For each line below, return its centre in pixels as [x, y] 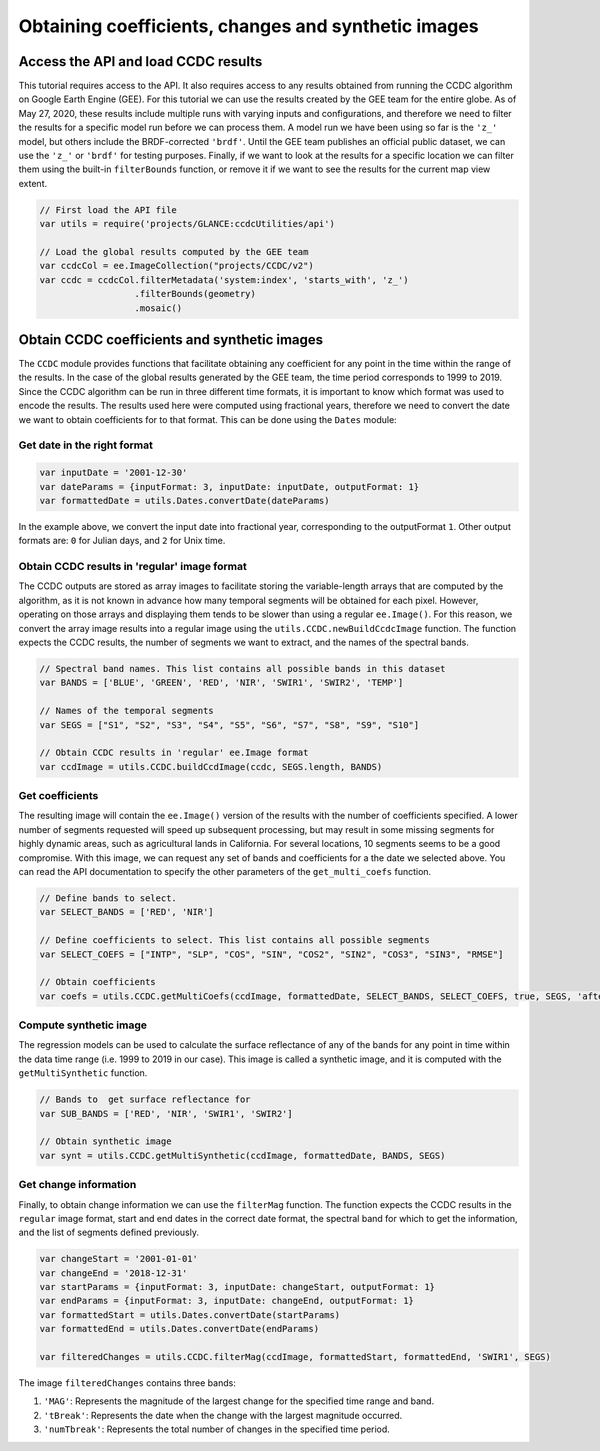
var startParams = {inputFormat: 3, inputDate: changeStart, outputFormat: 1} [237, 1287]
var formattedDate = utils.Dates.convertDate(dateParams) [184, 500]
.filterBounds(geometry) [195, 294]
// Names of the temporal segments [126, 711]
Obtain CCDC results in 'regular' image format [132, 567]
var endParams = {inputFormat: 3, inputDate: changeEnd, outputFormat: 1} [227, 1301]
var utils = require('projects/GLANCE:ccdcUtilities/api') [187, 224]
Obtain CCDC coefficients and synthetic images [171, 339]
